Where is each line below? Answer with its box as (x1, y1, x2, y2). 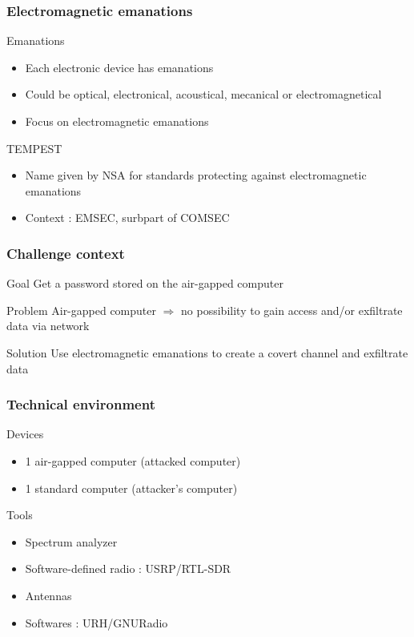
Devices (6, 425, 44, 442)
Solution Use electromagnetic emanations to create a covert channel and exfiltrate (6, 344, 408, 361)
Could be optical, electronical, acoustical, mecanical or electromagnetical (25, 86, 382, 103)
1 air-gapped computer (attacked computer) (25, 452, 241, 469)
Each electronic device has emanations (25, 58, 214, 75)
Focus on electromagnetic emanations (25, 113, 209, 129)
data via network (6, 317, 90, 334)
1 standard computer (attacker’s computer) (25, 479, 238, 496)
